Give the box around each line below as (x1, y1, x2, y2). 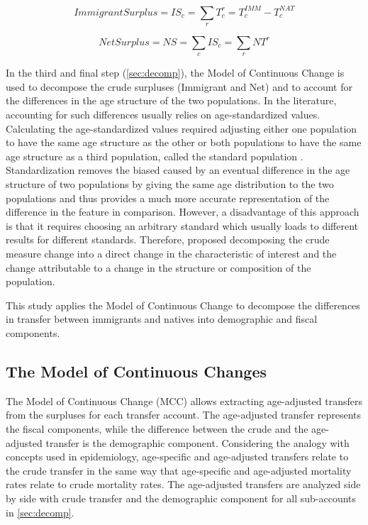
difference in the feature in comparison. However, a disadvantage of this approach (6, 204, 359, 219)
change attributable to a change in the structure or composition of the (6, 260, 311, 275)
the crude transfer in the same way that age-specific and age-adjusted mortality (6, 463, 352, 477)
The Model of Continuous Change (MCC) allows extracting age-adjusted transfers (6, 393, 362, 408)
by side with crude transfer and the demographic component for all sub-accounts (6, 490, 357, 505)
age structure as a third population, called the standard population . (6, 148, 303, 163)
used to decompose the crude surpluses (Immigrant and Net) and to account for (6, 79, 352, 94)
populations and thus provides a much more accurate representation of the (6, 190, 330, 205)
